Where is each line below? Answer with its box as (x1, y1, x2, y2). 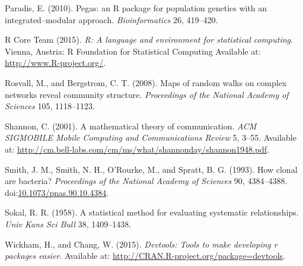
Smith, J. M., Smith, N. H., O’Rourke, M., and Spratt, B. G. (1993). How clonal (5, 163, 298, 175)
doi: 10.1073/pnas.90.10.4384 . (5, 186, 109, 198)
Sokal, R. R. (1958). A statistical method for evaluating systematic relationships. (5, 206, 299, 218)
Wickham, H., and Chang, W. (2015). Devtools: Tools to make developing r (5, 237, 278, 250)
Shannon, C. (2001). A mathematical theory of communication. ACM (5, 119, 257, 132)
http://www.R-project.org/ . (5, 56, 106, 69)
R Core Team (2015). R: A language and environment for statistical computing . (5, 33, 293, 46)
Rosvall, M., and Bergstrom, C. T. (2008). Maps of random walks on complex (5, 76, 287, 88)
